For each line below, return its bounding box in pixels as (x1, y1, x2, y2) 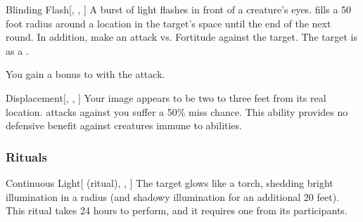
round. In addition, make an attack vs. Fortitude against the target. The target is (6, 30, 357, 44)
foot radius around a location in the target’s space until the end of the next (6, 15, 331, 30)
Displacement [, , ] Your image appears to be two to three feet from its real (6, 90, 326, 105)
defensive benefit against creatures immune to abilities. (6, 118, 242, 133)
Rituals (6, 148, 47, 165)
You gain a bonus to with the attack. (6, 67, 165, 81)
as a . (6, 43, 29, 58)
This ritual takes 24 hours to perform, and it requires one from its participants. (6, 203, 348, 218)
